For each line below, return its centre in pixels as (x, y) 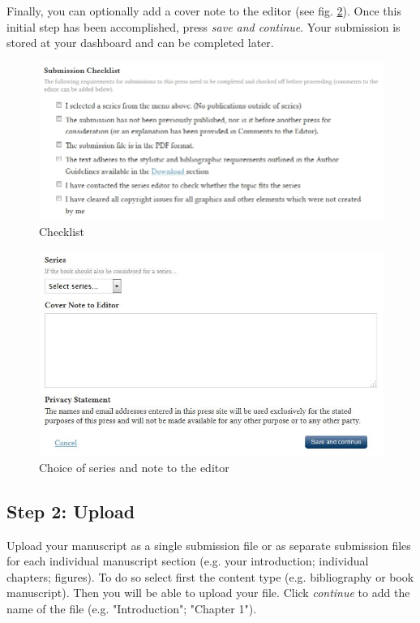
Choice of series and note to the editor (134, 467)
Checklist (62, 232)
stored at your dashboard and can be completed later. (140, 43)
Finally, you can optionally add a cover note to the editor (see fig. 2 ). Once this (204, 11)
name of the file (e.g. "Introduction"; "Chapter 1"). (132, 608)
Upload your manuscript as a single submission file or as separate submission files (209, 545)
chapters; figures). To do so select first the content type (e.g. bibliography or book (210, 576)
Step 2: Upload (71, 511)
